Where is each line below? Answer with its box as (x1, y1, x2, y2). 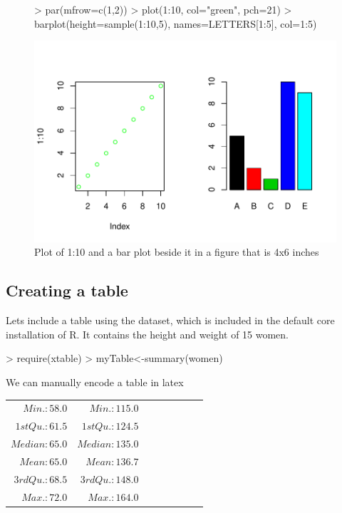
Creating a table (6, 279, 128, 301)
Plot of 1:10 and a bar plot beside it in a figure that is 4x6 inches (34, 244, 319, 259)
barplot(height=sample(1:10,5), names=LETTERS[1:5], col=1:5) (34, 16, 317, 31)
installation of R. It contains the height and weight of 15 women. (6, 326, 289, 341)
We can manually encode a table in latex (6, 375, 184, 390)
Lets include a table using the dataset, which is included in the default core (6, 313, 335, 328)
